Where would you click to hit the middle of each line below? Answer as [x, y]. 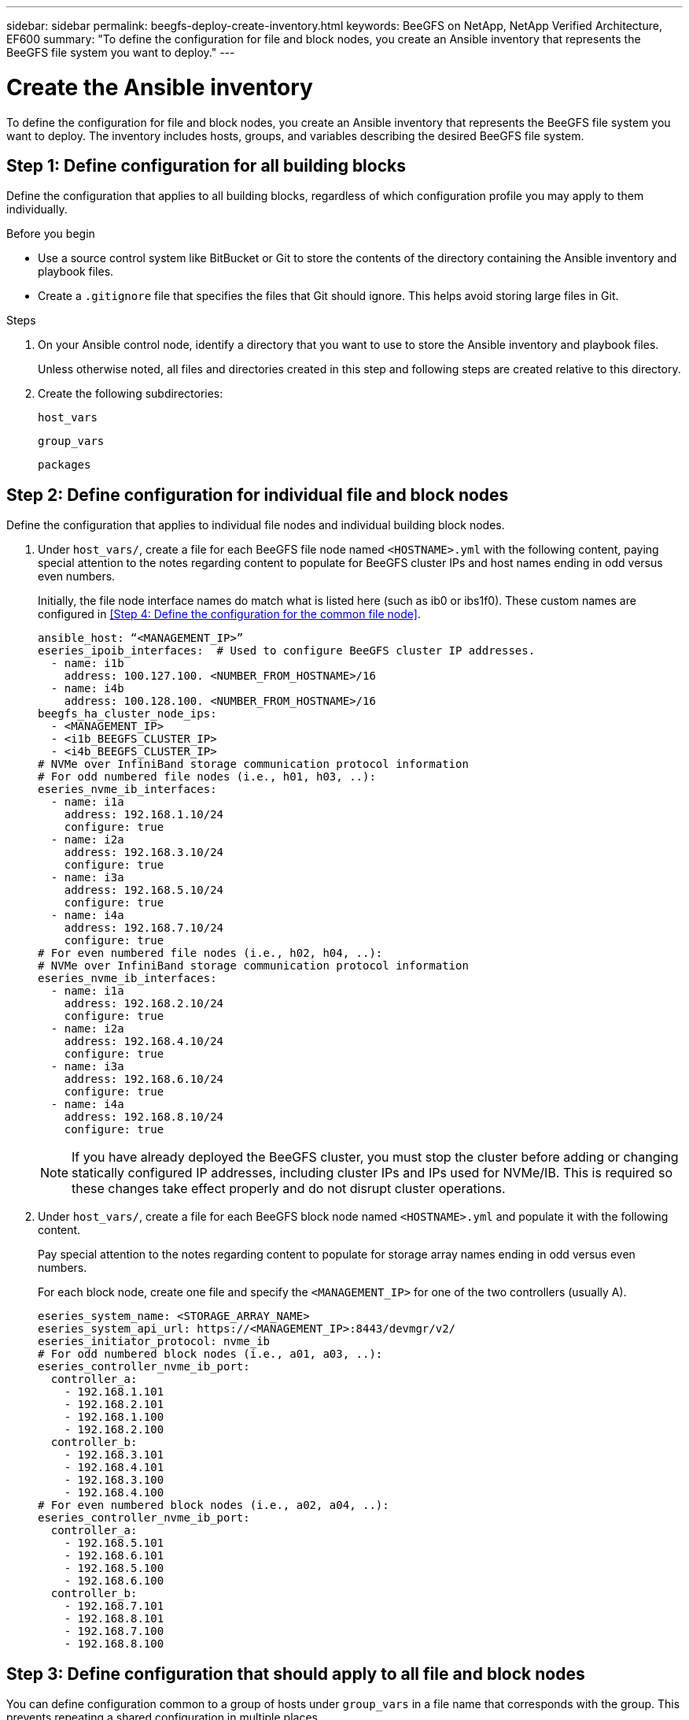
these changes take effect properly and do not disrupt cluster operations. [289, 1189]
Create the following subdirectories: [131, 394]
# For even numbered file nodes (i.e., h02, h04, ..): [210, 953]
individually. [37, 209]
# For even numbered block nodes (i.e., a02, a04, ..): [214, 1505]
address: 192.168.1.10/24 [144, 815]
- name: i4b [87, 689]
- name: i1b [87, 664]
